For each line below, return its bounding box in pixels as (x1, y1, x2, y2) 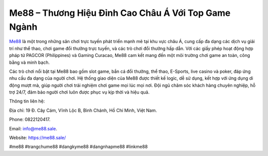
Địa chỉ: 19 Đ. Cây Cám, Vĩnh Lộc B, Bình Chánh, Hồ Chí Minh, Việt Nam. (9, 107, 157, 113)
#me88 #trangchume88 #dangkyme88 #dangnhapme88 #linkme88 (9, 144, 148, 150)
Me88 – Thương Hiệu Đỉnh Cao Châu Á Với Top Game (9, 7, 231, 18)
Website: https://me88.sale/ (9, 135, 67, 141)
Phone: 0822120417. (9, 116, 51, 122)
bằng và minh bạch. (9, 59, 50, 65)
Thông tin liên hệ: (9, 98, 45, 104)
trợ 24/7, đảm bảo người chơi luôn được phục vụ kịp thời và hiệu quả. (9, 89, 150, 95)
